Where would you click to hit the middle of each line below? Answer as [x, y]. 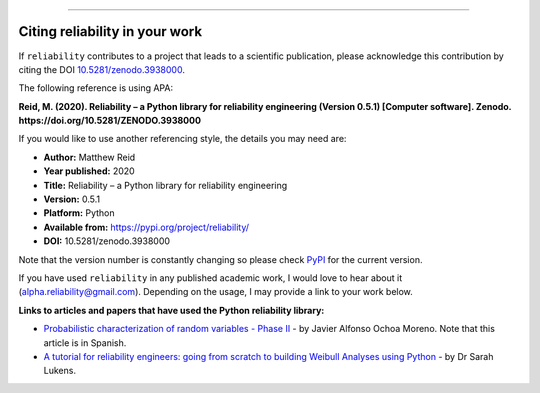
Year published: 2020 [89, 171]
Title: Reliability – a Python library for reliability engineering [165, 185]
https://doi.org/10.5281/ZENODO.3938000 [110, 121]
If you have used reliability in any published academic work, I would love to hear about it [210, 277]
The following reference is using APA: [96, 88]
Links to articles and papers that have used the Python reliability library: [171, 310]
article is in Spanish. [85, 342]
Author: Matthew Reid [89, 157]
